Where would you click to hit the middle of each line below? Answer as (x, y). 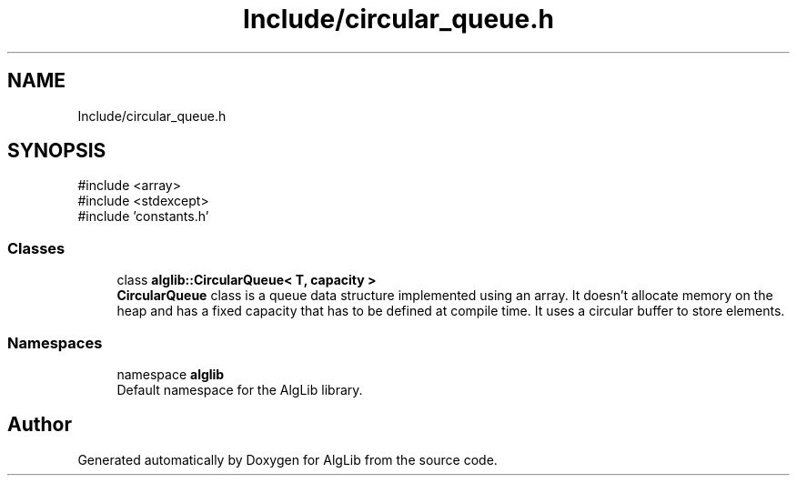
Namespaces (55, 342)
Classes (36, 248)
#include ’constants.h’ (143, 216)
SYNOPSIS (57, 151)
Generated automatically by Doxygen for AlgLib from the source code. (288, 459)
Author (40, 425)
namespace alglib (171, 374)
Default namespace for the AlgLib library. (240, 389)
